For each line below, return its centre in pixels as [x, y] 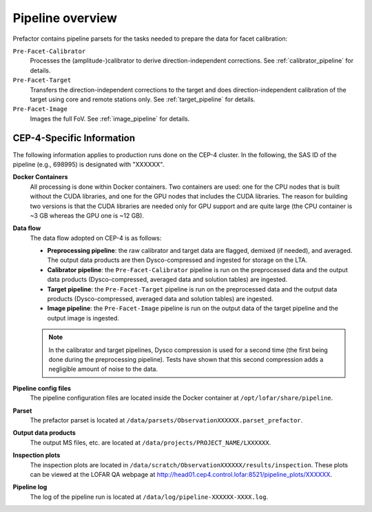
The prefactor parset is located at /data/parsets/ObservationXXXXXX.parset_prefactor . [166, 420]
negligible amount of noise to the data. [103, 369]
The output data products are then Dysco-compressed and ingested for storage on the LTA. [177, 260]
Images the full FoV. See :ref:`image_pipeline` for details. [110, 119]
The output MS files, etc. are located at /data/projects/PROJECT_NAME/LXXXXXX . [151, 442]
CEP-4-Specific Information [74, 138]
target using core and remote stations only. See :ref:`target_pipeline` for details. [143, 99]
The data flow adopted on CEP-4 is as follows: [96, 238]
